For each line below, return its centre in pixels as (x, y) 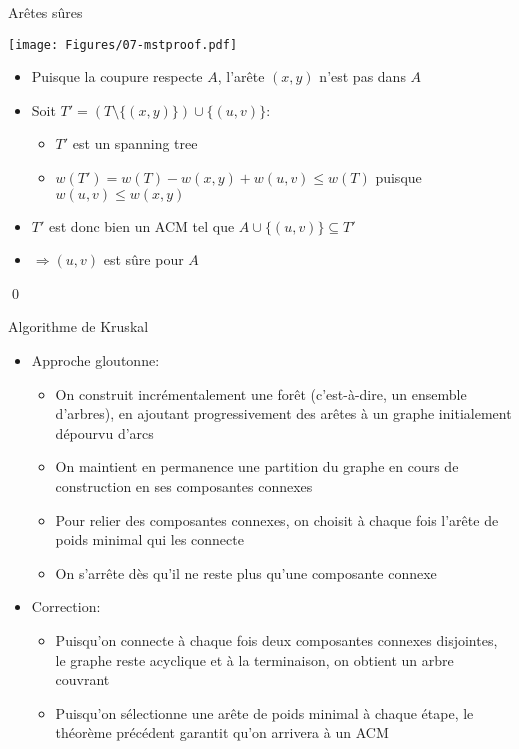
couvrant (82, 679)
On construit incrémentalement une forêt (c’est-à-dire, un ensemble (261, 393)
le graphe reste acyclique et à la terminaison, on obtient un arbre (254, 659)
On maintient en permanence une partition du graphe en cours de (257, 466)
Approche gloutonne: (95, 360)
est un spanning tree (135, 143)
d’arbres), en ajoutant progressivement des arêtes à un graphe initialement (283, 413)
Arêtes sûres (45, 12)
